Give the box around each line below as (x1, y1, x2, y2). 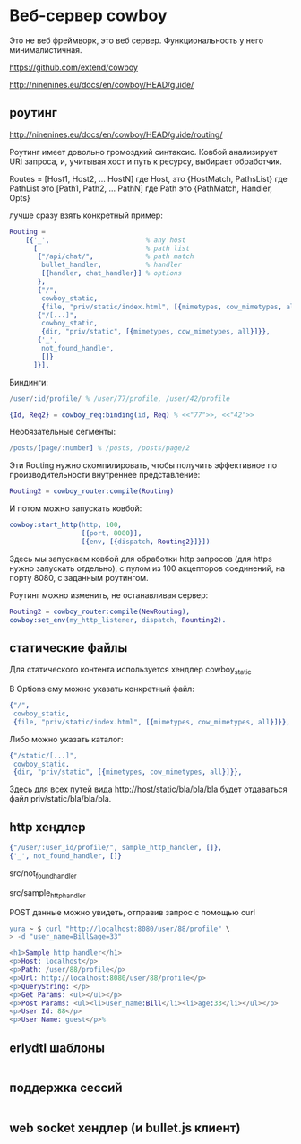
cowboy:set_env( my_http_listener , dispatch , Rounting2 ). (9, 615, 227, 624)
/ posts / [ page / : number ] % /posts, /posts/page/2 (9, 444, 191, 453)
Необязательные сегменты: (9, 427, 116, 438)
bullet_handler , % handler (41, 261, 182, 270)
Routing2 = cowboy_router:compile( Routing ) (9, 487, 175, 496)
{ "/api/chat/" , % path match (37, 252, 194, 261)
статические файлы (9, 640, 128, 655)
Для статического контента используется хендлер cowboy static (9, 664, 252, 677)
